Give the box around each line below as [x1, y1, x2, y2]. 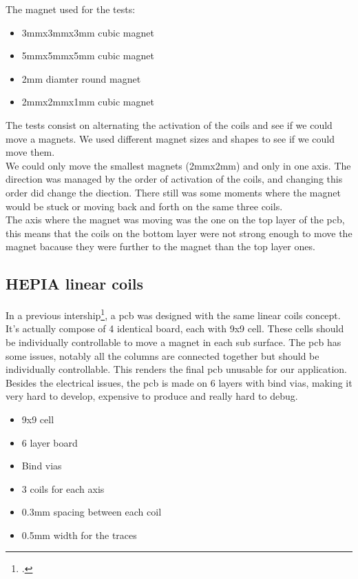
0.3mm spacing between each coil [21, 505, 162, 519]
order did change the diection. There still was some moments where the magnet [6, 185, 341, 199]
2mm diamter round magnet [21, 71, 141, 85]
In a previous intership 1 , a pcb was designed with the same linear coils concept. [6, 306, 341, 322]
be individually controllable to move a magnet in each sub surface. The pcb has [6, 334, 341, 349]
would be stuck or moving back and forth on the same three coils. [6, 199, 283, 213]
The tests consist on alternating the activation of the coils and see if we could [6, 117, 333, 132]
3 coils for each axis [21, 481, 105, 496]
